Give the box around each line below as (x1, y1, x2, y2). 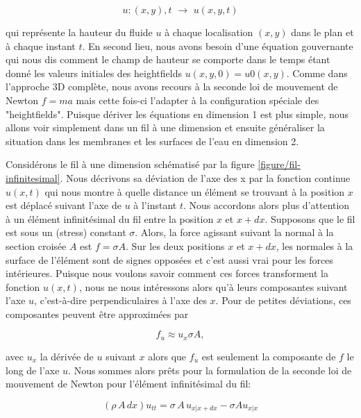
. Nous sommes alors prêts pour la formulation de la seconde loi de (68, 362, 352, 377)
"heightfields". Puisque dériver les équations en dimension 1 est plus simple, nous (6, 106, 349, 121)
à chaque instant (6, 38, 76, 53)
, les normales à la (276, 238, 353, 253)
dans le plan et (291, 25, 354, 39)
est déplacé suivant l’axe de (6, 198, 121, 212)
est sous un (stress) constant (6, 225, 126, 240)
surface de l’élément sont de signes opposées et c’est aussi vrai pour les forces (6, 252, 333, 267)
